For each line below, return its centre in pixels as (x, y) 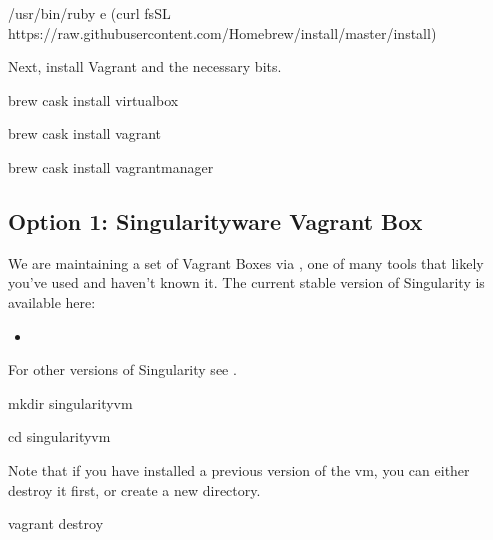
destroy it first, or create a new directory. (134, 489)
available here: (52, 301)
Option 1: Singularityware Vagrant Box (215, 220)
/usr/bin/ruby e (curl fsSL (89, 13)
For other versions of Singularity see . (122, 369)
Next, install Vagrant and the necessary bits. (145, 66)
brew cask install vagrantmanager (111, 166)
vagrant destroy (56, 523)
